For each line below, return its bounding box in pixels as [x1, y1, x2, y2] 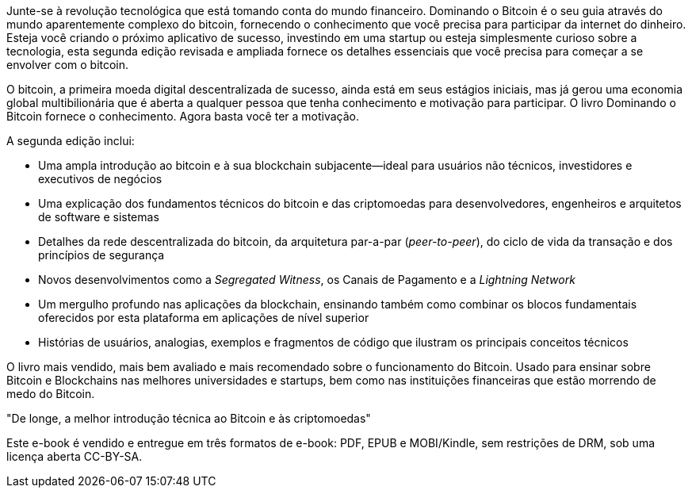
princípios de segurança [38, 248, 165, 262]
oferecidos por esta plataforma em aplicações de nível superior [38, 311, 369, 324]
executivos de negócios [38, 172, 162, 186]
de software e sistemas [38, 210, 159, 224]
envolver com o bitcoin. [6, 58, 129, 71]
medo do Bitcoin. [6, 387, 95, 400]
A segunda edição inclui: [6, 134, 135, 147]
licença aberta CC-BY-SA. [6, 450, 143, 463]
